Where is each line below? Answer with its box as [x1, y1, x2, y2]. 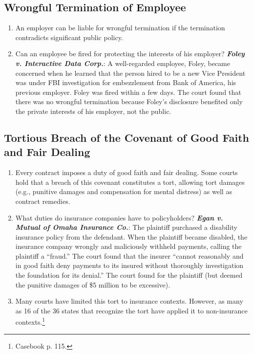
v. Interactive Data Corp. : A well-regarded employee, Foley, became [15, 58, 230, 68]
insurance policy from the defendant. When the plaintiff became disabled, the [15, 231, 248, 242]
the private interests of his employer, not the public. [15, 106, 171, 116]
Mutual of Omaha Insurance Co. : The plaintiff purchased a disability [15, 222, 237, 232]
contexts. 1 [15, 315, 45, 327]
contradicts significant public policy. [15, 32, 123, 42]
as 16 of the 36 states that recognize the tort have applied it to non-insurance [15, 305, 248, 315]
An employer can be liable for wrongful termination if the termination [15, 22, 225, 33]
